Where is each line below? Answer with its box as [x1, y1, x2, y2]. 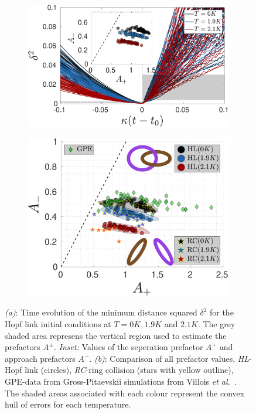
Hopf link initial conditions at [5, 318, 111, 330]
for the [209, 306, 234, 318]
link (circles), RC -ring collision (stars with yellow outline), [25, 364, 234, 376]
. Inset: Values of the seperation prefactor [54, 341, 203, 353]
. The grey [197, 318, 235, 330]
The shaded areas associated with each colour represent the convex [5, 386, 245, 399]
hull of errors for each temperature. [5, 398, 131, 410]
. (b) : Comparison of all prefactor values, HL [89, 352, 249, 364]
